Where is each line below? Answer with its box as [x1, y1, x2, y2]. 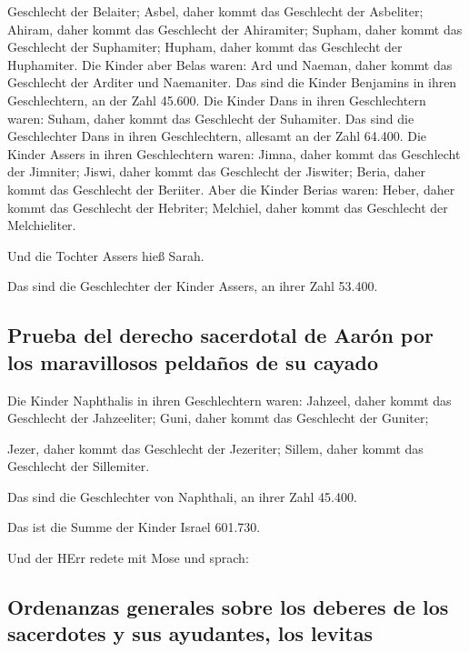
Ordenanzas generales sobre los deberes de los [7, 593, 449, 621]
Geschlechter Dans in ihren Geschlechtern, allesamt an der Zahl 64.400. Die [7, 126, 427, 145]
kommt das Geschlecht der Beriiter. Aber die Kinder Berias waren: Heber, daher [7, 179, 455, 198]
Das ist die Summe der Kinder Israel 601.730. [7, 517, 261, 537]
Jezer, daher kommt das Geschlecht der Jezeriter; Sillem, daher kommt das [7, 438, 424, 457]
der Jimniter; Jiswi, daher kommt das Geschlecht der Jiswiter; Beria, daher [7, 162, 425, 181]
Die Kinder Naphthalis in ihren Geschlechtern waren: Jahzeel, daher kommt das [7, 390, 452, 409]
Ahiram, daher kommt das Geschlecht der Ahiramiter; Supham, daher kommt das [7, 19, 463, 38]
